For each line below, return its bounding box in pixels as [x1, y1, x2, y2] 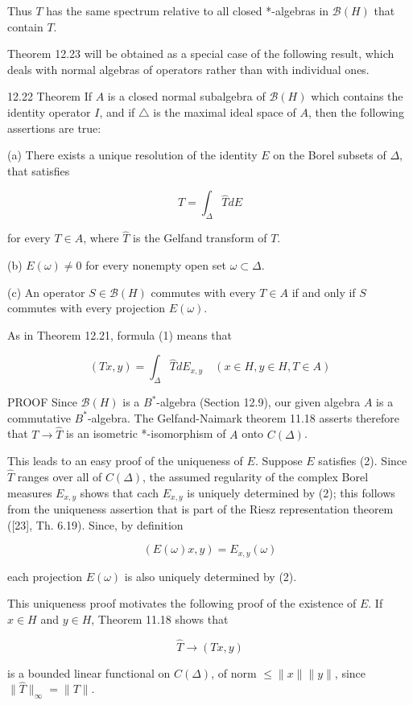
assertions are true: [7, 119, 101, 136]
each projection [7, 567, 82, 584]
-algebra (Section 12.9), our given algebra [156, 394, 361, 410]
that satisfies [7, 162, 70, 179]
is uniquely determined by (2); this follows [187, 484, 395, 501]
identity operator [7, 103, 91, 120]
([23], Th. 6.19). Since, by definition [7, 516, 184, 533]
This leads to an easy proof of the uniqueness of [7, 452, 243, 469]
